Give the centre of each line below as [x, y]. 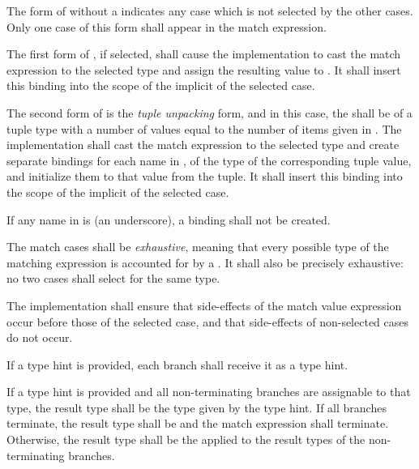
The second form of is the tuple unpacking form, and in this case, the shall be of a [209, 112]
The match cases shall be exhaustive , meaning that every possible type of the [198, 247]
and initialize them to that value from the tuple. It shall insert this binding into [205, 176]
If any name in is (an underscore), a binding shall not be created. [169, 219]
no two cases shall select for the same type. [113, 278]
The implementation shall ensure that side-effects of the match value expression [204, 305]
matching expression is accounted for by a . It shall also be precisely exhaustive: [205, 262]
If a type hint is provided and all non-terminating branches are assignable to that [209, 392]
